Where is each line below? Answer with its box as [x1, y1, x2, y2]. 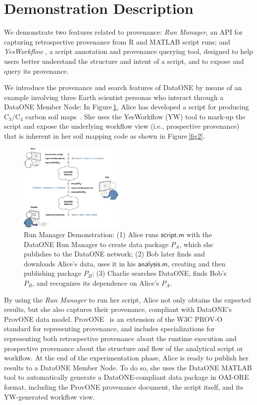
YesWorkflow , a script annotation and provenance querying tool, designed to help [4, 46, 253, 56]
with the [186, 229, 212, 240]
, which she [179, 239, 213, 249]
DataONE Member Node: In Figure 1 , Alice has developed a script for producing [4, 101, 249, 112]
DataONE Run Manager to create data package [24, 239, 169, 249]
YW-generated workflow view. [4, 391, 95, 402]
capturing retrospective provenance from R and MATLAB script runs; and [4, 36, 230, 47]
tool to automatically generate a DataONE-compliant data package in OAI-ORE [4, 372, 249, 382]
